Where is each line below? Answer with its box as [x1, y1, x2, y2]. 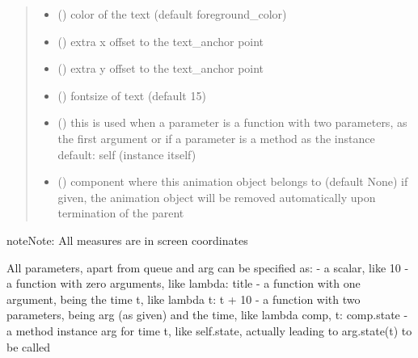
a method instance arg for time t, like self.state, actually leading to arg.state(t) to [6, 322, 412, 339]
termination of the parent [57, 204, 184, 221]
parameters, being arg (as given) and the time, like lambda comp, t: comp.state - [6, 306, 408, 323]
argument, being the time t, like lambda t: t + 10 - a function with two [6, 290, 361, 307]
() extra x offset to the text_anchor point [57, 32, 264, 49]
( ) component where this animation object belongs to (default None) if [57, 173, 408, 190]
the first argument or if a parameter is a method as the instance [57, 129, 375, 146]
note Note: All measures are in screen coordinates [6, 231, 248, 248]
